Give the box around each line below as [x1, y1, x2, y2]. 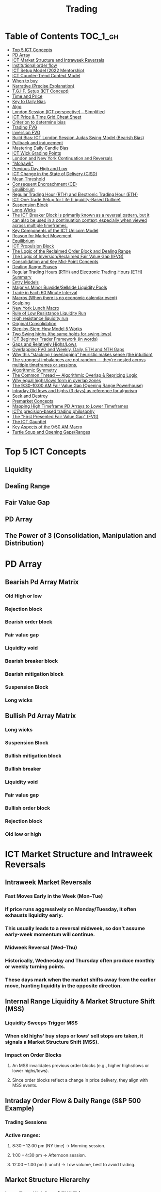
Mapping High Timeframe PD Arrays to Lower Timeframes [12, 403, 129, 409]
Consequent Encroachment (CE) [12, 181, 77, 187]
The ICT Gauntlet [12, 419, 47, 424]
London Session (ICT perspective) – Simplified [12, 108, 105, 115]
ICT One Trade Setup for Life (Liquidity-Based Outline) [12, 196, 121, 202]
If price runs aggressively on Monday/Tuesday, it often [5, 906, 137, 912]
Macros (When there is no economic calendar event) [12, 295, 117, 300]
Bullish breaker [5, 766, 42, 772]
